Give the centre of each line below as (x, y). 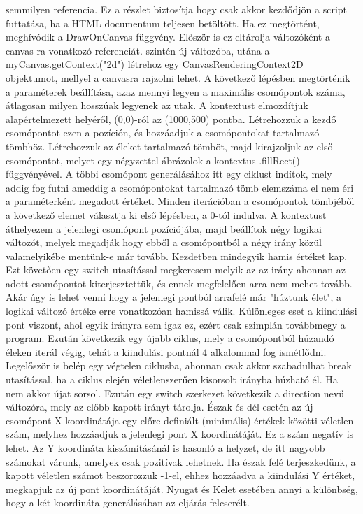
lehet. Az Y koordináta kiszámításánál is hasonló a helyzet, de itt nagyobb (165, 448)
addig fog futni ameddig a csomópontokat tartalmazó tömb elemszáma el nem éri (180, 187)
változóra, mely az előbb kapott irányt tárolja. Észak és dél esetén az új (159, 407)
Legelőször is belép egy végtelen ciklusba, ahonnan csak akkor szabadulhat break (179, 365)
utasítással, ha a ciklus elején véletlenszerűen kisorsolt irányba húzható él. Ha (172, 379)
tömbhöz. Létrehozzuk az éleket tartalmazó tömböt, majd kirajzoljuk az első (169, 146)
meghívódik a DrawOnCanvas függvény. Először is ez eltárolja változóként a (168, 37)
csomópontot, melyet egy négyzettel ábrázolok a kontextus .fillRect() (153, 160)
